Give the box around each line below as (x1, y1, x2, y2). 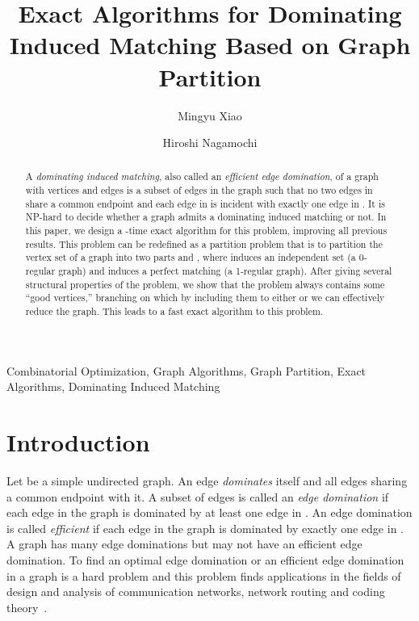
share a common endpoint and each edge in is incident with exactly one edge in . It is (25, 196, 385, 210)
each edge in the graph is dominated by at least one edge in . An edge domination (6, 504, 413, 521)
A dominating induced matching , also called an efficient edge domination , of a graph (25, 170, 379, 183)
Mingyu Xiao (178, 107, 242, 124)
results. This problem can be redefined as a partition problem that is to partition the (25, 237, 383, 250)
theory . (6, 598, 48, 615)
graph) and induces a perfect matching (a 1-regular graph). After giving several (58, 264, 392, 278)
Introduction (6, 426, 150, 459)
